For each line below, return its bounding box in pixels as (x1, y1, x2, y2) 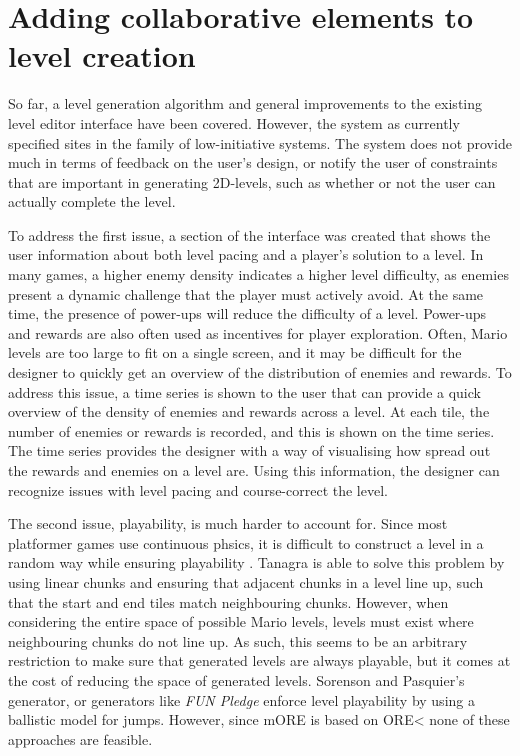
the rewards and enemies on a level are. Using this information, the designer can (8, 460, 500, 480)
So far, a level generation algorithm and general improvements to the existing (8, 93, 483, 114)
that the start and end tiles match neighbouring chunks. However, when (8, 591, 449, 612)
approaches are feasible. (8, 728, 153, 749)
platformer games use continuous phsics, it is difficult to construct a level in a (8, 532, 484, 553)
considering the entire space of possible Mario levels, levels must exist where (8, 611, 474, 632)
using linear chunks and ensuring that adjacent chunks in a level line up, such (8, 571, 484, 592)
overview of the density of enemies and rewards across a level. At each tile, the (8, 401, 490, 422)
